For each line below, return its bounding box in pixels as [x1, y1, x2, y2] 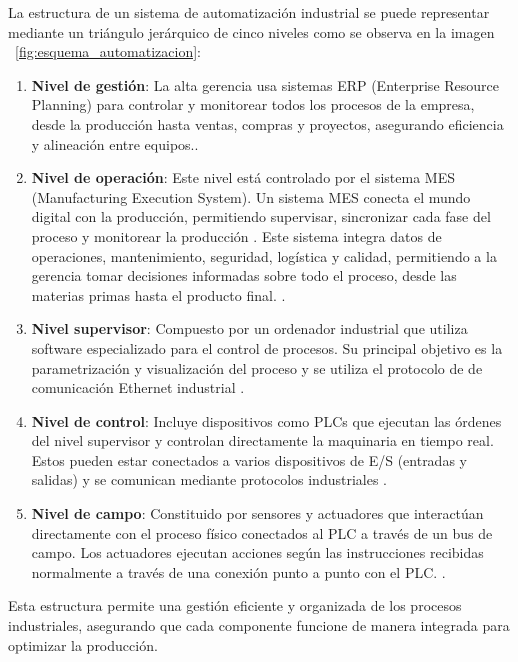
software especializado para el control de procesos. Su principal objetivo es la [31, 337, 503, 358]
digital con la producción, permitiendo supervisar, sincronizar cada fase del [31, 206, 491, 227]
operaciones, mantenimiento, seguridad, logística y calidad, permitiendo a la [31, 245, 497, 266]
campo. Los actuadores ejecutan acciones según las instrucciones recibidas [31, 542, 484, 563]
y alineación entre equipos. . [31, 133, 199, 154]
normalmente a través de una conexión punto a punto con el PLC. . [31, 561, 446, 582]
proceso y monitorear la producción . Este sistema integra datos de [31, 225, 442, 246]
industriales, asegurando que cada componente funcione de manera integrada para [8, 615, 510, 636]
